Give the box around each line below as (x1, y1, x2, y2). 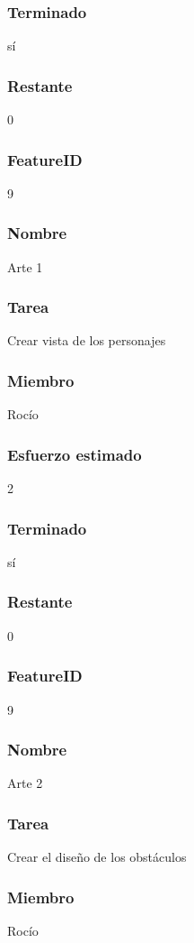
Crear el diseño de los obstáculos (7, 847, 187, 866)
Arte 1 (7, 257, 43, 276)
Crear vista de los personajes (7, 331, 166, 350)
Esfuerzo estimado (7, 443, 142, 465)
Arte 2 (7, 774, 43, 792)
